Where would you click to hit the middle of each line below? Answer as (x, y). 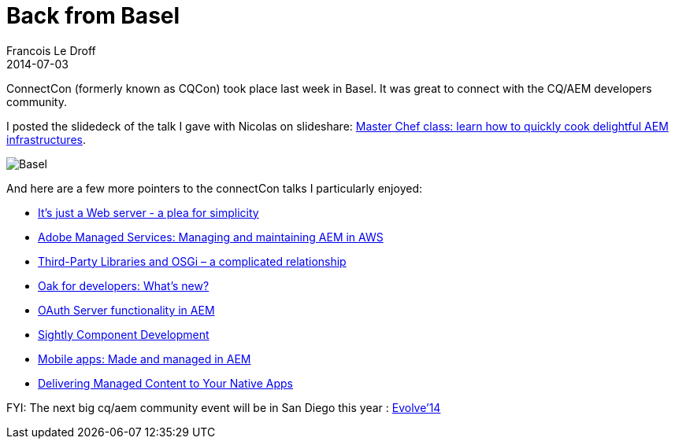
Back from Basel (93, 16)
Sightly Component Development (124, 334)
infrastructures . (46, 139)
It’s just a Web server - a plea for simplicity (148, 212)
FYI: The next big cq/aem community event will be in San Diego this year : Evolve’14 (224, 407)
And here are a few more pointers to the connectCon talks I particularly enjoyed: (214, 188)
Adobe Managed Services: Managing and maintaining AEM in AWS (211, 237)
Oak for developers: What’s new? (124, 285)
